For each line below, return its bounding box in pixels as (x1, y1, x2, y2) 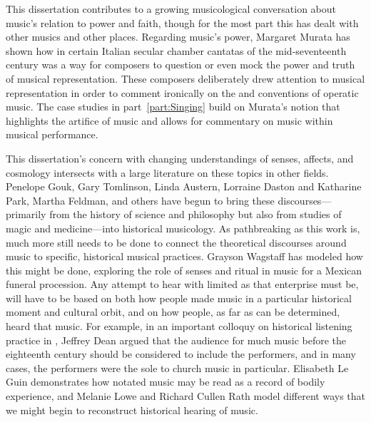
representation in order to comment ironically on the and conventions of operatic (6, 85, 359, 100)
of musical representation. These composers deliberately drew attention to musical (6, 71, 365, 86)
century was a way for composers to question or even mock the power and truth (6, 57, 355, 72)
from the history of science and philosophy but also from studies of (49, 207, 342, 222)
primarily (6, 207, 46, 222)
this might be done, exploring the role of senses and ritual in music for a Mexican (6, 262, 362, 277)
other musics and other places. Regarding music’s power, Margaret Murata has (6, 29, 350, 44)
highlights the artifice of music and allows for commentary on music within (6, 113, 333, 128)
